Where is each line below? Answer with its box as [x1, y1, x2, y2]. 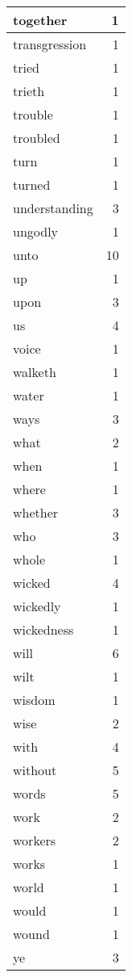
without [13, 761, 57, 779]
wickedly [13, 597, 61, 615]
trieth [13, 82, 45, 100]
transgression [13, 35, 87, 53]
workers [13, 831, 56, 849]
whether [13, 503, 59, 522]
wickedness [13, 620, 74, 639]
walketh [13, 363, 56, 381]
